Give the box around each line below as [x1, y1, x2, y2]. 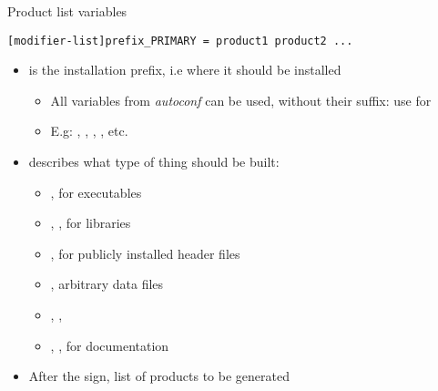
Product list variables [7, 2, 127, 20]
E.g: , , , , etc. [50, 121, 128, 140]
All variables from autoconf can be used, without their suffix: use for [50, 90, 432, 109]
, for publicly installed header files [50, 243, 240, 262]
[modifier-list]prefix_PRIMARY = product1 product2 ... [7, 34, 353, 47]
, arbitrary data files [50, 274, 164, 293]
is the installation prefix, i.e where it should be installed [28, 60, 341, 79]
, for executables [50, 182, 142, 201]
